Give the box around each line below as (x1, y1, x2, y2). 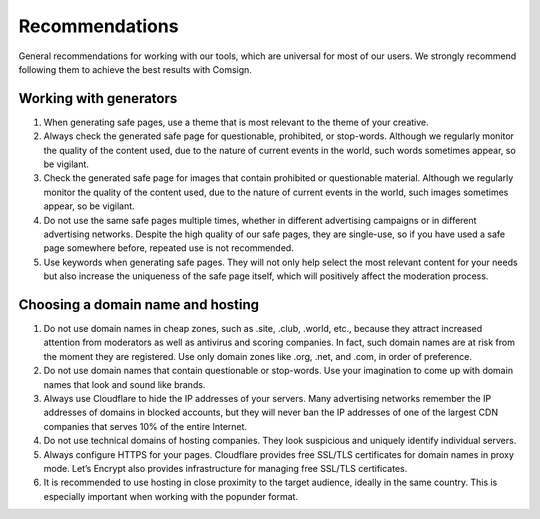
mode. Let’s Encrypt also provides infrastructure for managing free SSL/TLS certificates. (43, 462, 408, 474)
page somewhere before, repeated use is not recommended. (43, 242, 294, 254)
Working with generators (18, 90, 178, 107)
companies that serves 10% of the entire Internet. (43, 420, 248, 432)
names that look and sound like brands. (43, 378, 206, 390)
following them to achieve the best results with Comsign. (18, 63, 252, 75)
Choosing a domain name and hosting (18, 296, 260, 313)
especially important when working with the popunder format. (43, 490, 299, 502)
